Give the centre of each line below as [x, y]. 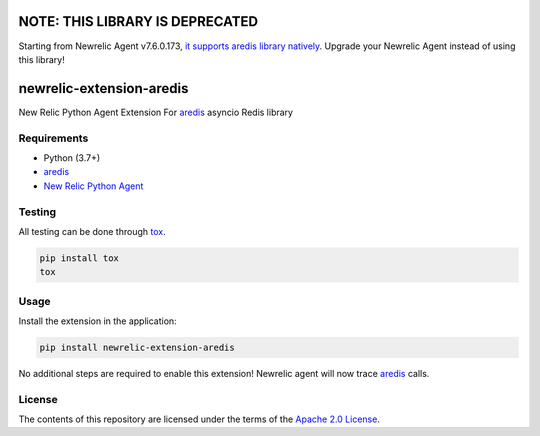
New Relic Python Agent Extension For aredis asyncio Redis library [156, 112]
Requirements [53, 138]
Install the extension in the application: [97, 321]
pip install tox [79, 258]
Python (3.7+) [72, 157]
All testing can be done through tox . [92, 231]
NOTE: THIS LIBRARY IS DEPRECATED [138, 21]
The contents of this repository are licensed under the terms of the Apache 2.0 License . [199, 419]
